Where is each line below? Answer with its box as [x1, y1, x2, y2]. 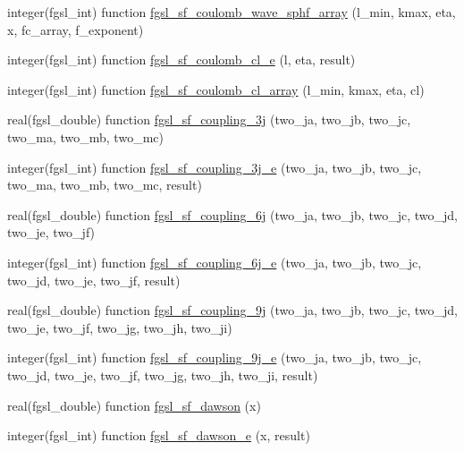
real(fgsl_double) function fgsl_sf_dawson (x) [7, 396, 261, 414]
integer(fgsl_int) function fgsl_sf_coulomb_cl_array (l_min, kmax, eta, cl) [7, 80, 425, 98]
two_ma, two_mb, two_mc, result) [7, 175, 202, 194]
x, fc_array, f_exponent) [7, 20, 144, 38]
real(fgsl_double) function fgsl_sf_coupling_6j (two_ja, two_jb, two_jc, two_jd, [7, 205, 458, 224]
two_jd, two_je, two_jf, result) [7, 270, 181, 289]
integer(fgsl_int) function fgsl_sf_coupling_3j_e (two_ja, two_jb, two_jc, [7, 157, 422, 176]
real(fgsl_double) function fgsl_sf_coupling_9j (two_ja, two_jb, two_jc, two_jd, [7, 301, 458, 319]
